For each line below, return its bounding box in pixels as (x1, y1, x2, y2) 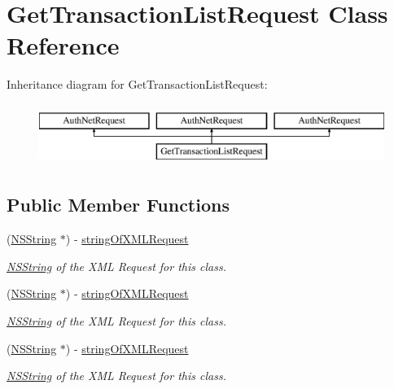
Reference (7, 28, 120, 62)
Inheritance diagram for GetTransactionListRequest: (7, 76, 268, 93)
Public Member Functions (7, 192, 230, 217)
